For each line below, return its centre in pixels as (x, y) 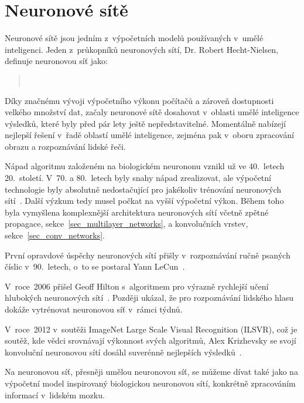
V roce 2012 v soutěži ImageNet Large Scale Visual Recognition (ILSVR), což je (151, 329)
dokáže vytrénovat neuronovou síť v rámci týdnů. (94, 309)
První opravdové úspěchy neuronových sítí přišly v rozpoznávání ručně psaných (148, 255)
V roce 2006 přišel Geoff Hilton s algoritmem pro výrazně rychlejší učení (137, 286)
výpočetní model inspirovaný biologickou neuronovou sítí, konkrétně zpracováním (150, 383)
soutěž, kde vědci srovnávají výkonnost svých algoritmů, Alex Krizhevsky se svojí (151, 340)
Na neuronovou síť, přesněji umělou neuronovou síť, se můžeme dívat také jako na (151, 372)
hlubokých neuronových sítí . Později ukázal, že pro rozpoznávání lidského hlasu (149, 298)
